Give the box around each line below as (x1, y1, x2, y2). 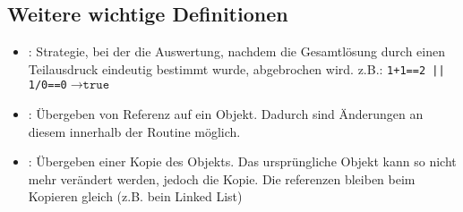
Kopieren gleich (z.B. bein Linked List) (28, 187, 243, 206)
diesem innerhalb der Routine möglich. (28, 122, 241, 140)
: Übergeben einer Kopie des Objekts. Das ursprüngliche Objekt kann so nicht (28, 152, 457, 171)
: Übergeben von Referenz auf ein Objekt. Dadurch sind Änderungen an (28, 105, 424, 123)
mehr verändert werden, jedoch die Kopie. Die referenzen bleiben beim (28, 169, 416, 188)
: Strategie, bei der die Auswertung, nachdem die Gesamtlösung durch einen (28, 42, 446, 61)
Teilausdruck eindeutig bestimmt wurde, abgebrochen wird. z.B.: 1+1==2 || (28, 59, 445, 78)
